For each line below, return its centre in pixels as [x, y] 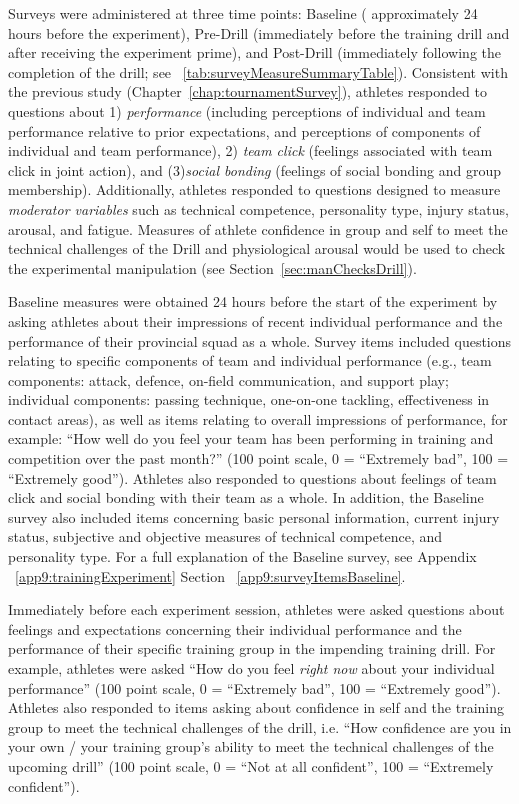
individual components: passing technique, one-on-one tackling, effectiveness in [249, 399]
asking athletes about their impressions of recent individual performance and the [255, 320]
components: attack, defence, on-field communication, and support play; [228, 379]
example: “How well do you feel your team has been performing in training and [251, 438]
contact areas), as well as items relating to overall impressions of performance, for [258, 418]
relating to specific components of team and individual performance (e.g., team [250, 360]
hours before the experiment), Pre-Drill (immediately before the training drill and [259, 32]
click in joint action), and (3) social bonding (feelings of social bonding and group [254, 169]
